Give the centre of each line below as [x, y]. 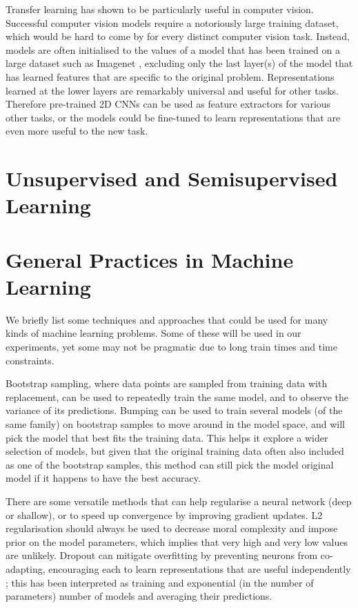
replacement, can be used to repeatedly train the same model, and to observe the [177, 396]
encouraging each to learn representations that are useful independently [200, 568]
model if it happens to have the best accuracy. [103, 478]
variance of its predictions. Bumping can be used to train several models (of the [174, 410]
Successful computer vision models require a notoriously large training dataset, [172, 22]
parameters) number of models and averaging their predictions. [139, 596]
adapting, [26, 568]
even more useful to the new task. [77, 131]
